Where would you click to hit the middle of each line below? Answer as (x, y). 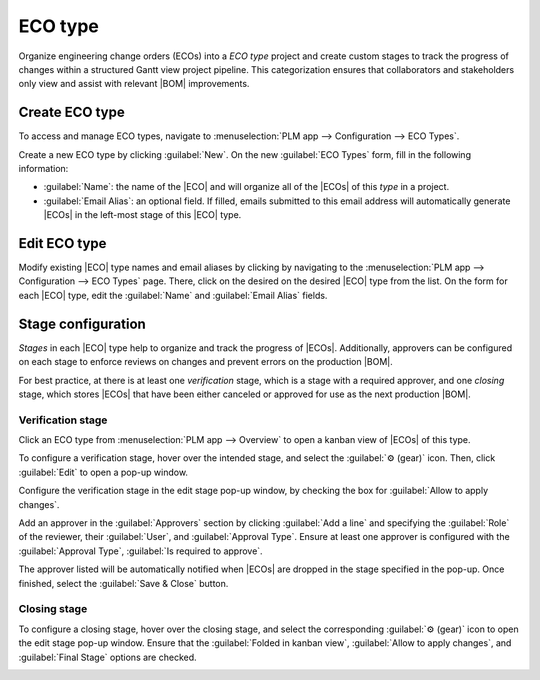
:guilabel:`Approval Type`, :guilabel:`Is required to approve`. (141, 551)
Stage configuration (82, 323)
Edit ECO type (62, 243)
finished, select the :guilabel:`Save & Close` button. (123, 583)
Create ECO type (71, 112)
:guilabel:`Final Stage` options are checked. (107, 657)
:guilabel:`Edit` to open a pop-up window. (103, 472)
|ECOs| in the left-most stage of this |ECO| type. (142, 215)
